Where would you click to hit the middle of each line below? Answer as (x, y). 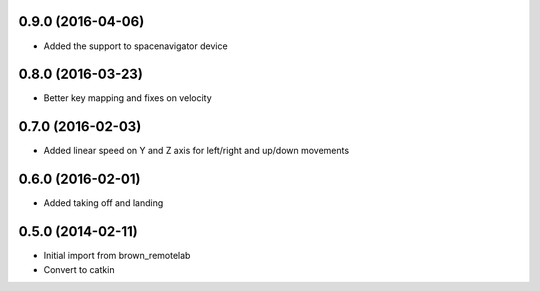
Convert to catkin (79, 269)
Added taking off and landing (103, 203)
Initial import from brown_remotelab (117, 256)
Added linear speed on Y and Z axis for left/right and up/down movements (196, 151)
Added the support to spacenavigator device (136, 46)
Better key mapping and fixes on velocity (127, 98)
